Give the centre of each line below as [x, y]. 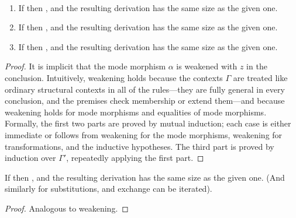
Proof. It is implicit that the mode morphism [85, 66]
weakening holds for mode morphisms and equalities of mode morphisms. [136, 112]
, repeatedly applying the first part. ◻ [135, 158]
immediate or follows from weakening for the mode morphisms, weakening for [144, 134]
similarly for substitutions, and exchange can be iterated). [109, 189]
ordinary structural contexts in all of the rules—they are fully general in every [145, 89]
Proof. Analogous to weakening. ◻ [67, 208]
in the [257, 66]
